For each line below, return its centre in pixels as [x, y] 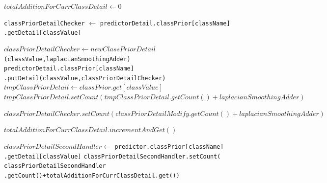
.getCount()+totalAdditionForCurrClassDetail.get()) [92, 175]
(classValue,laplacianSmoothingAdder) [67, 59]
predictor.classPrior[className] [169, 147]
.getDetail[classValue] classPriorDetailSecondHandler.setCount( [112, 156]
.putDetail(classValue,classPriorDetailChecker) [85, 78]
